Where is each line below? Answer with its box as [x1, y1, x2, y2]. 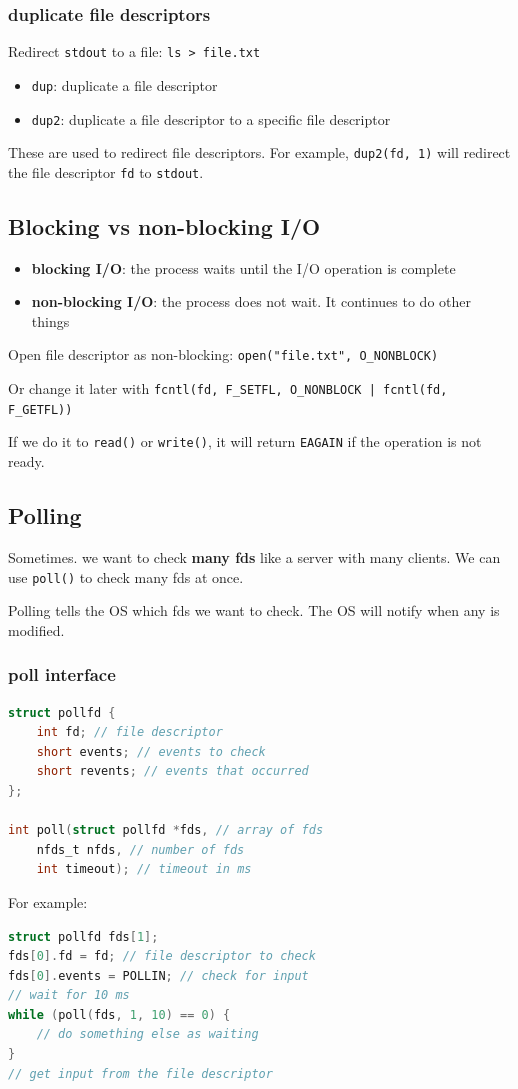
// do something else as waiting [36, 1027, 259, 1042]
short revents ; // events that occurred [36, 764, 309, 779]
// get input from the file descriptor [8, 1066, 273, 1081]
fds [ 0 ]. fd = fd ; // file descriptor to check [8, 949, 316, 964]
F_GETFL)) [8, 402, 73, 417]
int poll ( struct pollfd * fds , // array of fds [8, 823, 324, 838]
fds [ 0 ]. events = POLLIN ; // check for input [8, 968, 309, 983]
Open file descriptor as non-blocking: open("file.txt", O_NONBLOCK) [8, 344, 439, 365]
